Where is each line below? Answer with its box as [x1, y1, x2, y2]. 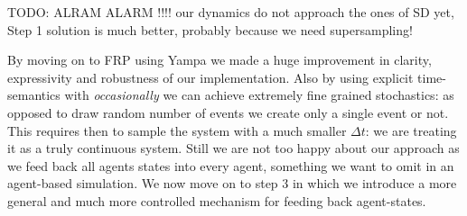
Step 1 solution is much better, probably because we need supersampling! [7, 20, 413, 39]
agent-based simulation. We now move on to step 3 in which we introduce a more [7, 174, 457, 193]
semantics [7, 85, 61, 104]
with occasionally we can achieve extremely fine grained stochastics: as [64, 85, 454, 104]
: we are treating [365, 121, 457, 139]
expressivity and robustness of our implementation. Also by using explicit [7, 67, 414, 86]
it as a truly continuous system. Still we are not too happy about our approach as [7, 139, 460, 157]
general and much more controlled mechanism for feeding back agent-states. [7, 191, 426, 210]
